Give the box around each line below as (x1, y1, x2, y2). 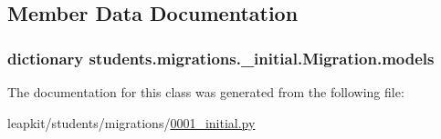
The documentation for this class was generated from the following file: (7, 83, 404, 101)
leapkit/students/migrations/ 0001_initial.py (7, 113, 256, 132)
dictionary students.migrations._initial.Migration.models (7, 46, 435, 69)
